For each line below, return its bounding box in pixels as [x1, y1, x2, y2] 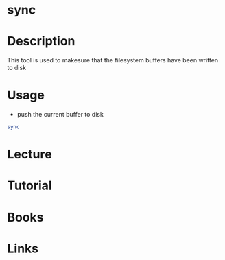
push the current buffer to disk [16, 110, 104, 119]
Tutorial [7, 178, 53, 193]
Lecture [7, 147, 53, 163]
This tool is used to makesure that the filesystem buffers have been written [7, 56, 219, 64]
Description [7, 34, 75, 49]
